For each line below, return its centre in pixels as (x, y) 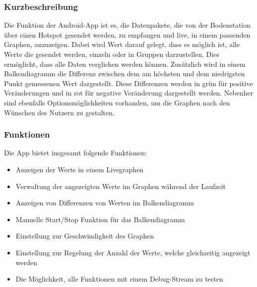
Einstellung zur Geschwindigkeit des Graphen (85, 236)
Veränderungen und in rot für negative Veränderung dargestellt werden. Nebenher (129, 93)
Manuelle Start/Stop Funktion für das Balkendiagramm (100, 219)
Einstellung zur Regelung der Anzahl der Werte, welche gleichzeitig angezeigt (133, 252)
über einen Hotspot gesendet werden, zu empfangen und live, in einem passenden (127, 34)
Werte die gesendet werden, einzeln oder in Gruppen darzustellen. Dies (112, 54)
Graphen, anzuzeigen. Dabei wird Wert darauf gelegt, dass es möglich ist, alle (122, 44)
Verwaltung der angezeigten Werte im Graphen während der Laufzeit (121, 186)
